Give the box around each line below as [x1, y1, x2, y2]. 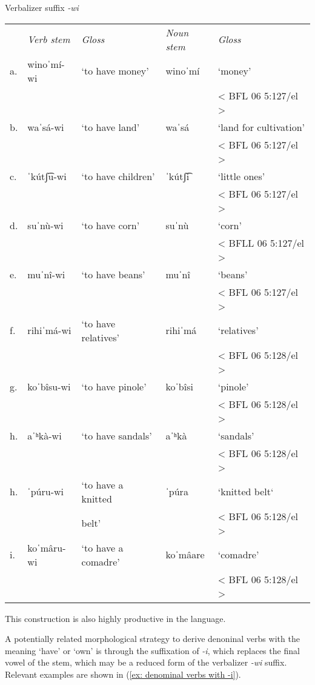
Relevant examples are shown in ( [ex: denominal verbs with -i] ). [5, 667, 241, 680]
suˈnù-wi [27, 218, 64, 232]
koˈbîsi [165, 379, 193, 393]
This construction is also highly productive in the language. [5, 612, 226, 624]
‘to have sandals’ [81, 428, 152, 443]
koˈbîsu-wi [27, 379, 71, 393]
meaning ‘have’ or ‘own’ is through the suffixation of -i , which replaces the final [5, 644, 300, 657]
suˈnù [165, 218, 189, 232]
